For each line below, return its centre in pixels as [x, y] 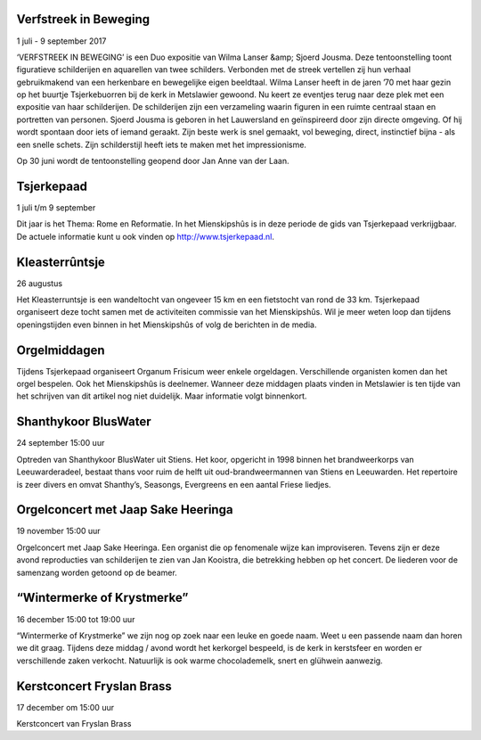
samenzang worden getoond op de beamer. [97, 572]
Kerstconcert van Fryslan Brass [74, 724]
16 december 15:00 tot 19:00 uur [76, 619]
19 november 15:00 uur [59, 531]
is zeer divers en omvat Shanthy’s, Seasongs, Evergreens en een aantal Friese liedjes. [174, 484]
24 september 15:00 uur [61, 443]
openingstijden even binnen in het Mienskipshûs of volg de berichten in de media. [167, 325]
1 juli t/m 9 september [56, 207]
